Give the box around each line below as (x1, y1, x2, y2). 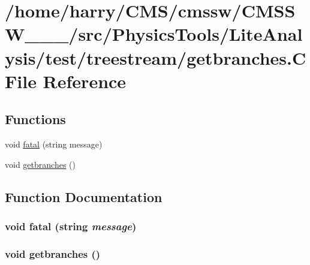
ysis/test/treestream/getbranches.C (5, 45, 306, 70)
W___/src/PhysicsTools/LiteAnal (5, 22, 303, 46)
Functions (5, 110, 66, 128)
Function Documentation (5, 187, 162, 206)
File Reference (5, 68, 127, 93)
